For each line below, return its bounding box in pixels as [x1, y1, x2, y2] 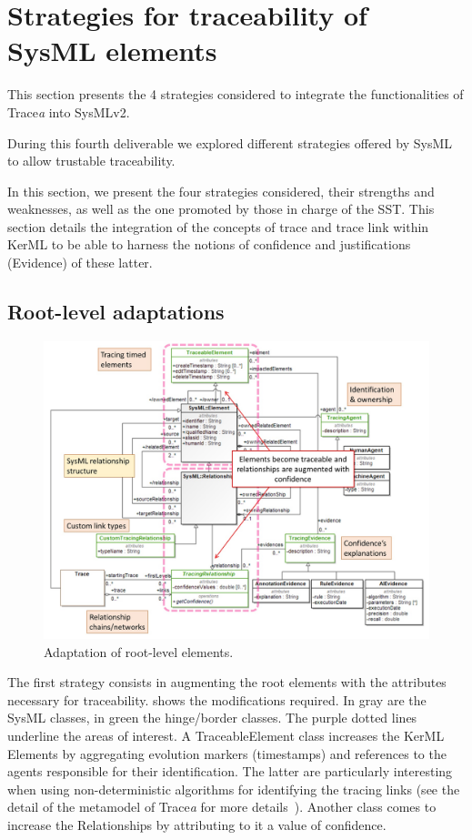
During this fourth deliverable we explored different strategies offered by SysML [7, 133, 453, 152]
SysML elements [7, 32, 217, 69]
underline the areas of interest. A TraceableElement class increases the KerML [7, 725, 445, 744]
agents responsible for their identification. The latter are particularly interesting [7, 762, 453, 781]
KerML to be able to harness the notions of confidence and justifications [7, 235, 411, 254]
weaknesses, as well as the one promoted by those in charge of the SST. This [7, 199, 435, 218]
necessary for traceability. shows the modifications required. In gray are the [7, 690, 427, 709]
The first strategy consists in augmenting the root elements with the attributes [7, 673, 447, 692]
